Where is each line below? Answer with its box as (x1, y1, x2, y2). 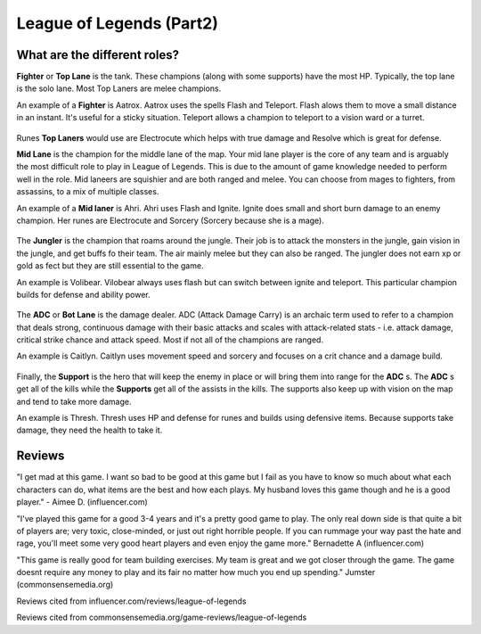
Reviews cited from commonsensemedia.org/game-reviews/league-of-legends (16, 612, 307, 623)
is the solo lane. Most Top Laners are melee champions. (16, 83, 222, 94)
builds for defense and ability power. (16, 289, 151, 300)
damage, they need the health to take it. (16, 424, 163, 436)
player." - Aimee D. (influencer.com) (16, 497, 149, 507)
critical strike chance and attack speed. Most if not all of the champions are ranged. (16, 334, 324, 345)
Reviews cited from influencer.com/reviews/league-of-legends (16, 596, 247, 606)
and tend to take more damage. (16, 396, 132, 407)
